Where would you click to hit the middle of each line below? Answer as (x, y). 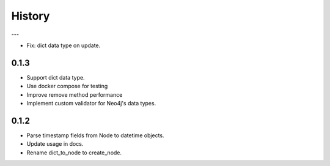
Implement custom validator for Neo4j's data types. (91, 104)
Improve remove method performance (75, 94)
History (31, 16)
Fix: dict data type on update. (64, 45)
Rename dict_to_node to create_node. (74, 153)
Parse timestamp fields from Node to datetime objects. (95, 135)
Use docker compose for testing (67, 86)
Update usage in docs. (55, 144)
